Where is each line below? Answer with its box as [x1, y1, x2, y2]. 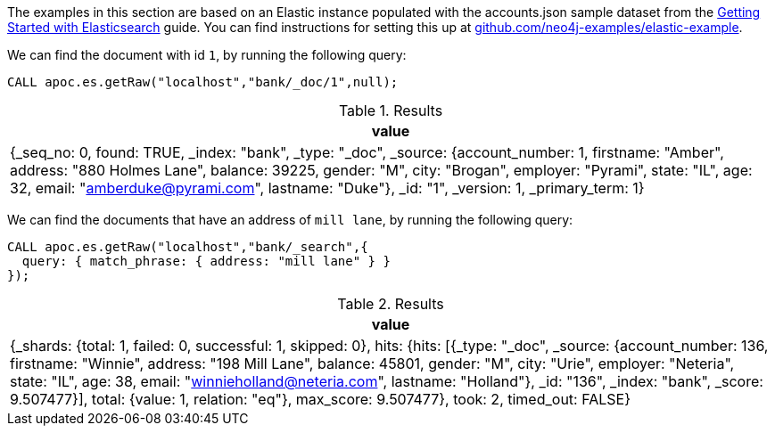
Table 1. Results [338, 102, 443, 119]
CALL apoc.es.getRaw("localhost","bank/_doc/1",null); [7, 75, 399, 89]
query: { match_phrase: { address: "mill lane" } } [21, 254, 391, 268]
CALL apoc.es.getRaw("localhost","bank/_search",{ [7, 240, 368, 254]
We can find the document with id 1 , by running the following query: [7, 47, 407, 62]
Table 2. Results [337, 295, 444, 313]
